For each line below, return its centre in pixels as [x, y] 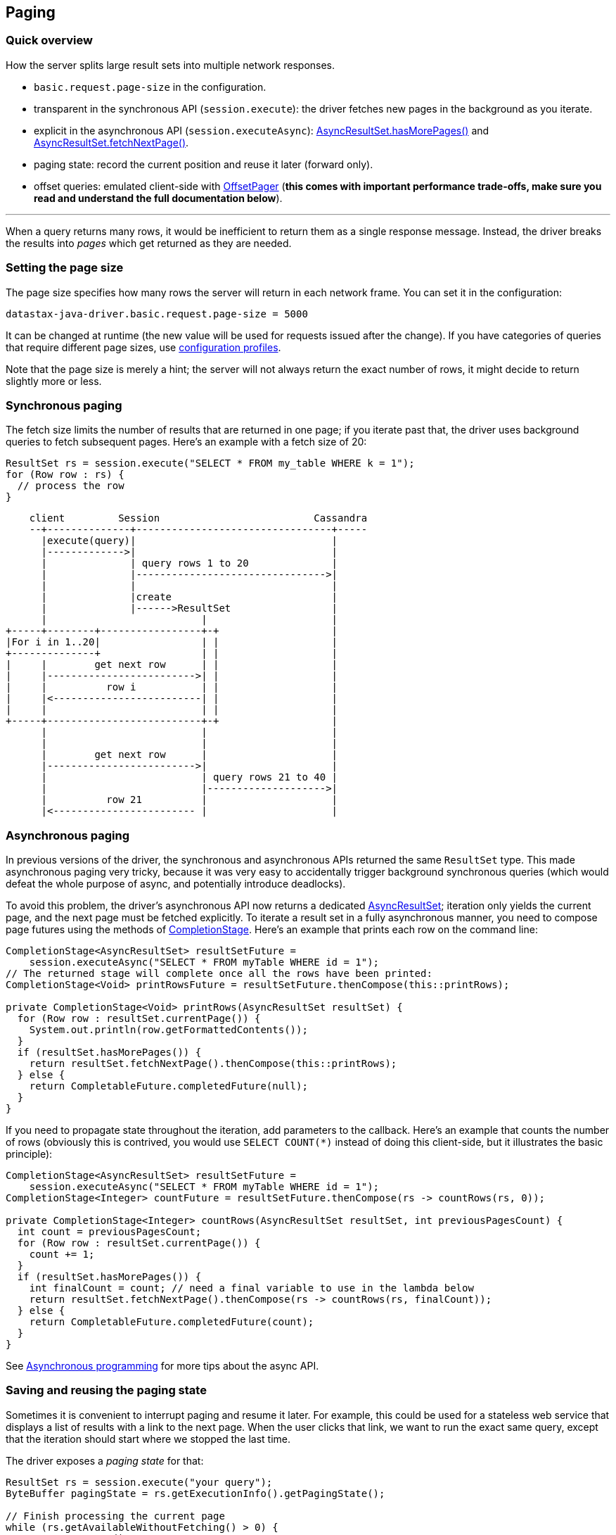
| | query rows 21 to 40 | [190, 777]
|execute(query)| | [190, 541]
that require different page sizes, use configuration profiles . [143, 347]
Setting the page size [65, 268]
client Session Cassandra [198, 518]
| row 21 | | [190, 800]
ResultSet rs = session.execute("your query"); [139, 1482]
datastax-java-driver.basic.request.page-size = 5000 [157, 314]
